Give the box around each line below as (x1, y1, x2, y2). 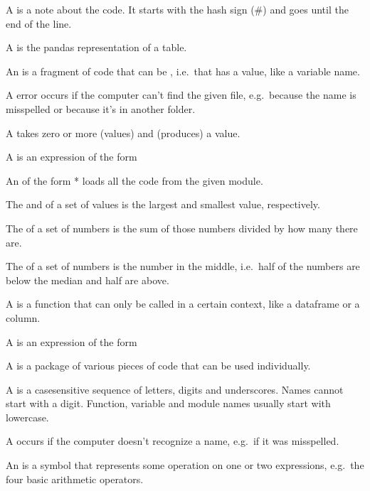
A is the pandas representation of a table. (6, 40, 187, 55)
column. (6, 310, 41, 325)
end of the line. (6, 16, 72, 31)
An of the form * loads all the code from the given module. (6, 173, 263, 188)
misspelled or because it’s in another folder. (6, 101, 196, 116)
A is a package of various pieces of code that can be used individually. (6, 358, 311, 373)
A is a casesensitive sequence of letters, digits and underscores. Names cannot (6, 382, 344, 396)
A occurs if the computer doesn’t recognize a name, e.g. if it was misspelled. (6, 433, 339, 448)
